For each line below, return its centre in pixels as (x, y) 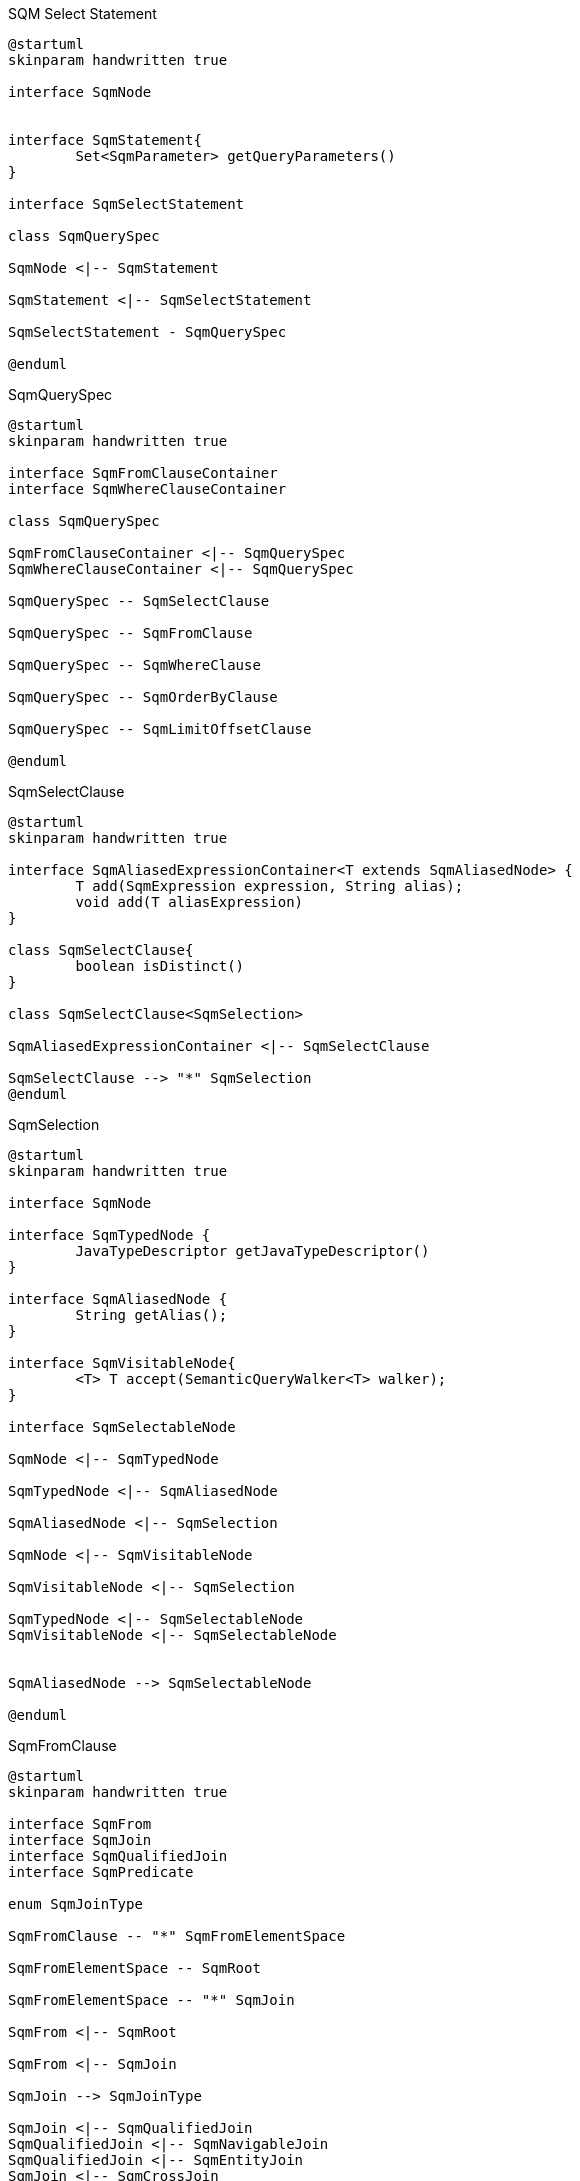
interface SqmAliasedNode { (118, 1299)
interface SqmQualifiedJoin (118, 1856)
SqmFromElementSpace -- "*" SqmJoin (151, 2000)
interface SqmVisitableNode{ (122, 1363)
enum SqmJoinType (75, 1904)
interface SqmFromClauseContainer (143, 473)
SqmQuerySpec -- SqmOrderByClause (143, 697)
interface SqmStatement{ (105, 140)
